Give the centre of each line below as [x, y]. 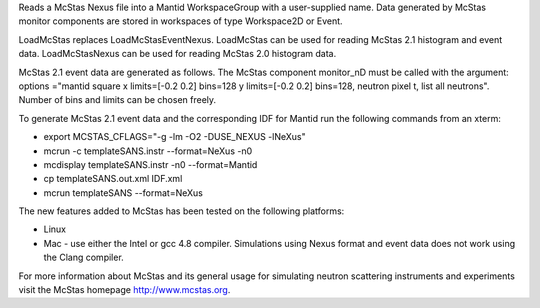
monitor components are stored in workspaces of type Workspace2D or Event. [181, 21]
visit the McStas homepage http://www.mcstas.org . [124, 290]
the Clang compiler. [83, 257]
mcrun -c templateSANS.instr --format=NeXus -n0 [148, 151]
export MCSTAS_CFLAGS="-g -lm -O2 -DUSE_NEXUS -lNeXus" [174, 137]
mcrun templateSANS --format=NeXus [123, 192]
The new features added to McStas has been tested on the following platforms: [181, 211]
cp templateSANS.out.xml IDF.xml [113, 179]
